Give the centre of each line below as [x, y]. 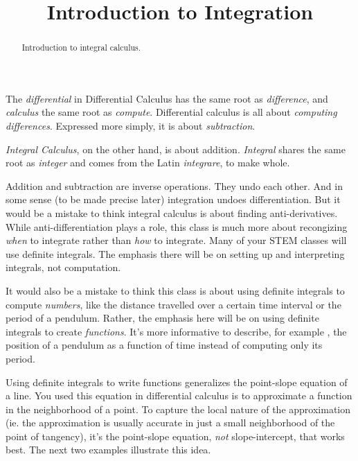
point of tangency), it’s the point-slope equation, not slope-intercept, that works [175, 436]
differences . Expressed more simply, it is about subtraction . [131, 126]
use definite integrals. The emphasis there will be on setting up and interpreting [175, 253]
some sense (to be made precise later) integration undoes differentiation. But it [173, 199]
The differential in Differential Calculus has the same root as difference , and [167, 98]
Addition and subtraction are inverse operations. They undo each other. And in [174, 185]
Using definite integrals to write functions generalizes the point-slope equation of [177, 382]
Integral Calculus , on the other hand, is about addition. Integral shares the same [176, 149]
